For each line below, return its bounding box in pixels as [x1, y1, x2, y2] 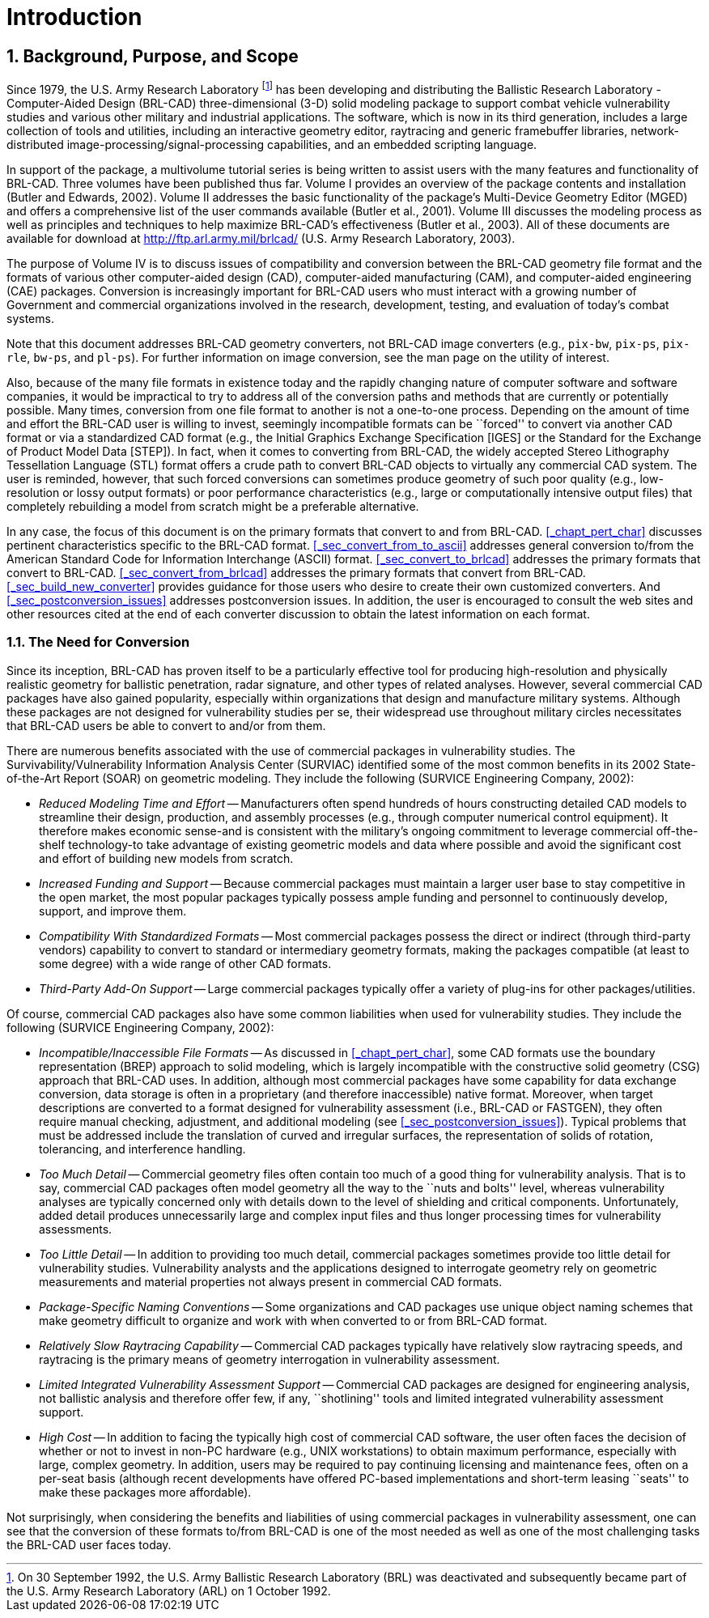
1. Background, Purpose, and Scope [6, 45, 299, 66]
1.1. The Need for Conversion [6, 634, 190, 651]
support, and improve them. [39, 903, 187, 918]
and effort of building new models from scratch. [39, 851, 294, 865]
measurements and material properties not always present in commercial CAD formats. [39, 1274, 503, 1289]
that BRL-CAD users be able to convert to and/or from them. [6, 718, 326, 733]
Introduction [6, 3, 142, 31]
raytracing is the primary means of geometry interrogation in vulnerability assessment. [39, 1352, 500, 1366]
